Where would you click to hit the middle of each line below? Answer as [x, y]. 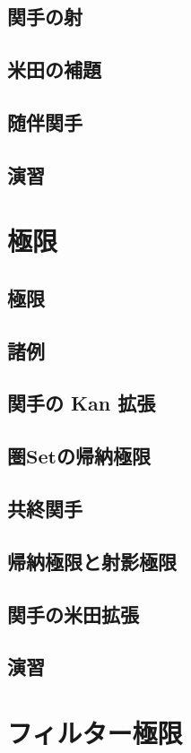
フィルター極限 [95, 732]
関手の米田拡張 [73, 614]
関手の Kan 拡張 [82, 403]
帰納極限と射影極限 [92, 561]
